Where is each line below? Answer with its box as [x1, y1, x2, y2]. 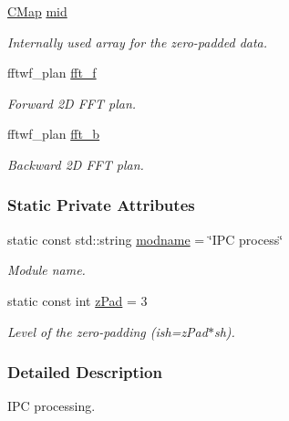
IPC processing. [7, 396, 96, 416]
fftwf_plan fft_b [7, 124, 100, 143]
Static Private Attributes [7, 194, 195, 216]
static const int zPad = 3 [7, 290, 148, 310]
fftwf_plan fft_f [7, 63, 97, 82]
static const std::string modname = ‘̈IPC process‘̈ [7, 229, 284, 248]
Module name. [7, 260, 86, 279]
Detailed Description [7, 361, 162, 384]
